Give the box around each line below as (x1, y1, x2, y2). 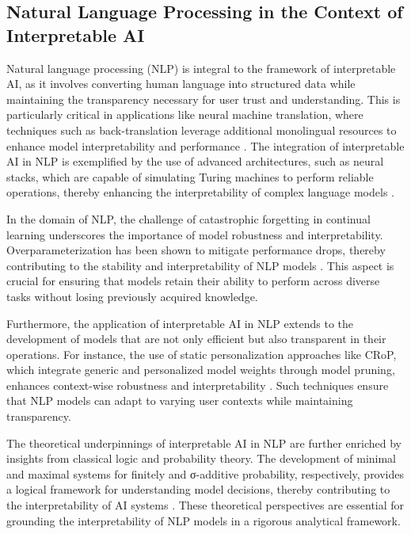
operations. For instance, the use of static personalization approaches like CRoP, (6, 345, 397, 362)
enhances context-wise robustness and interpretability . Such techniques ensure (6, 376, 389, 393)
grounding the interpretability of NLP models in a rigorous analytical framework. (6, 512, 401, 528)
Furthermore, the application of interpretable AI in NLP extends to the (6, 315, 354, 331)
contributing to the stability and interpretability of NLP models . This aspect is (6, 257, 394, 273)
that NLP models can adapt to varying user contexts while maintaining (6, 392, 353, 409)
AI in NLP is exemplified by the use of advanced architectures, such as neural (6, 153, 384, 170)
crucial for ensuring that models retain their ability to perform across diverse (6, 273, 380, 289)
